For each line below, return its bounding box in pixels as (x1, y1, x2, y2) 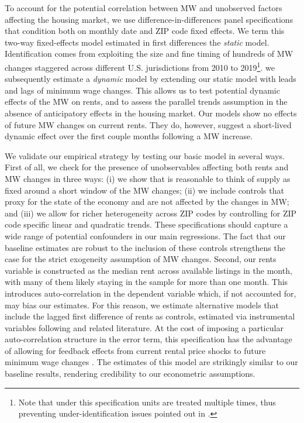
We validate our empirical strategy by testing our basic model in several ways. (5, 149, 285, 161)
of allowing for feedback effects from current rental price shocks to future (5, 344, 266, 356)
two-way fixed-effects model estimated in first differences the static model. (5, 36, 270, 48)
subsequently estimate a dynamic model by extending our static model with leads (5, 73, 296, 85)
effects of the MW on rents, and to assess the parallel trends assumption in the (5, 95, 288, 108)
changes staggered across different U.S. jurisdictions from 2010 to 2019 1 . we (5, 59, 275, 73)
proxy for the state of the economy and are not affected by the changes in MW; (5, 195, 289, 208)
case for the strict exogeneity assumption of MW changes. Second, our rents (5, 253, 277, 265)
